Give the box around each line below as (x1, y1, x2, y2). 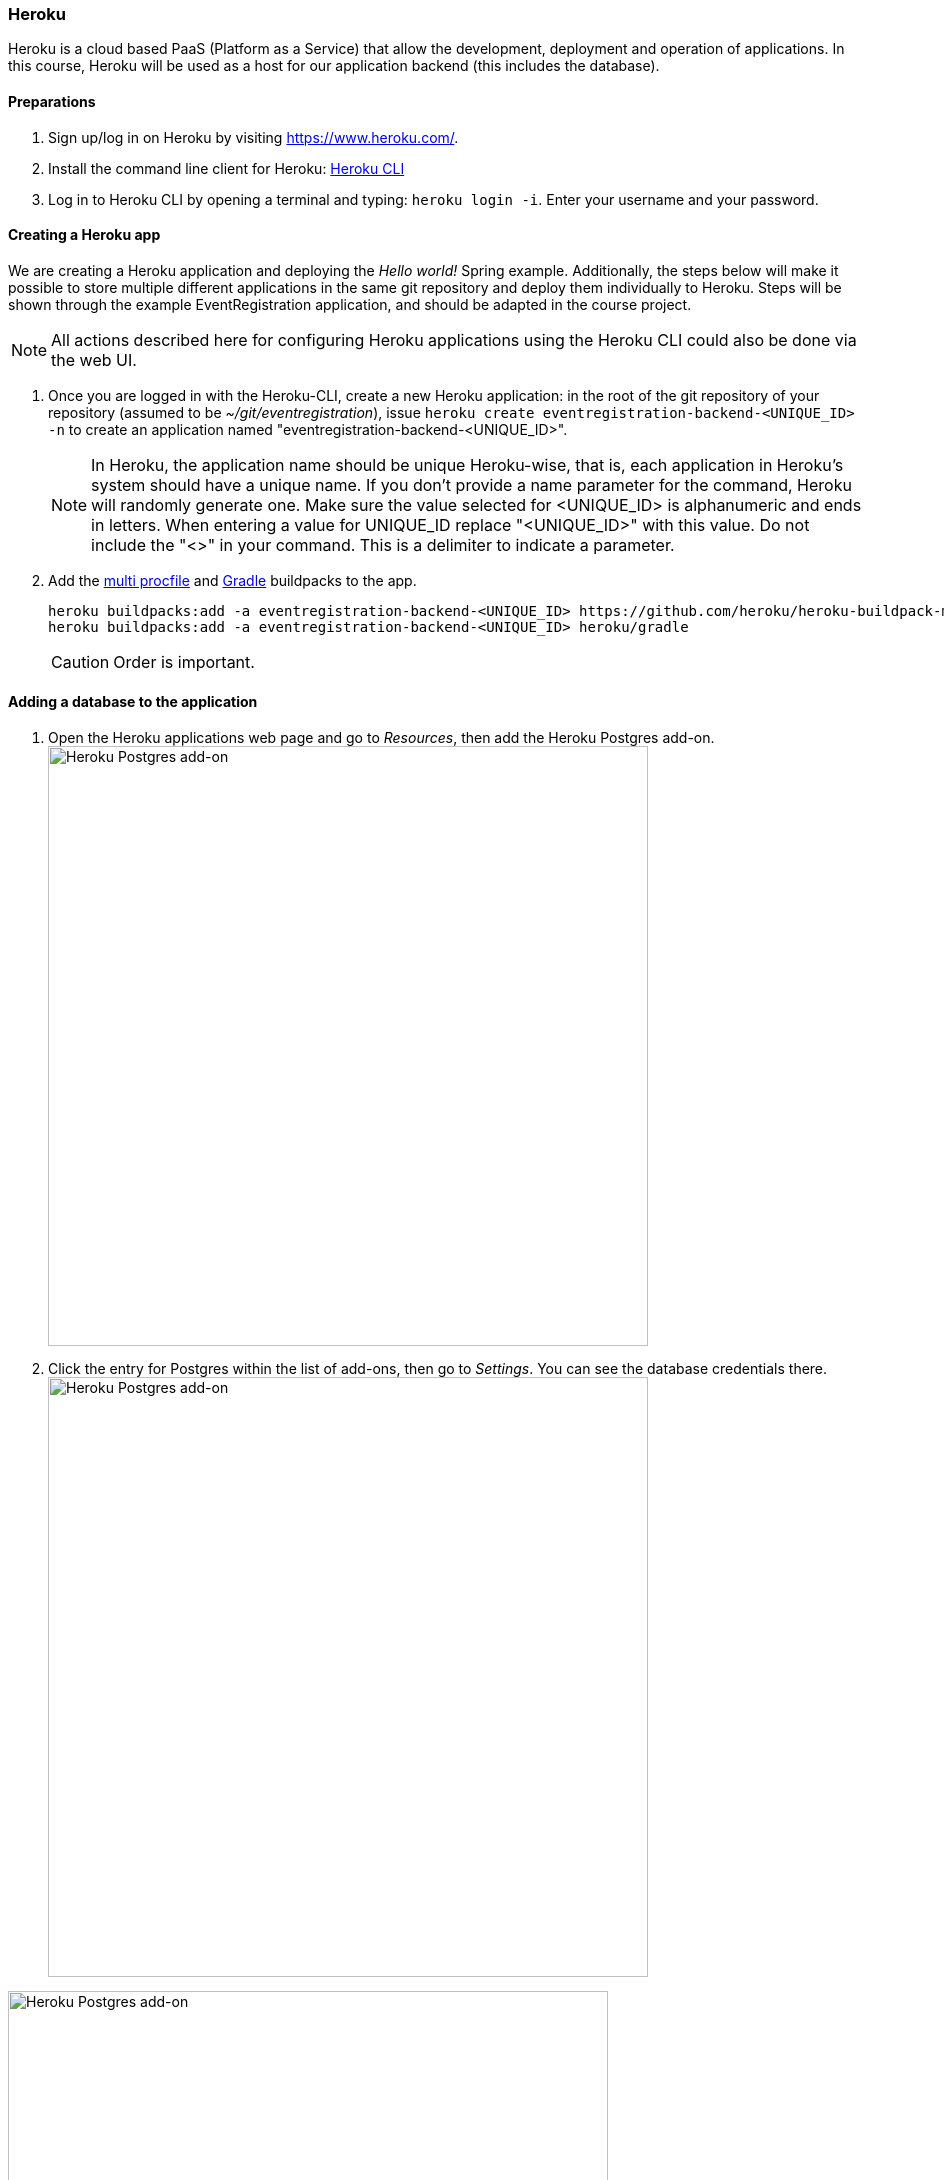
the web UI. (51, 349, 137, 370)
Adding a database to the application (8, 693, 258, 711)
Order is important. (113, 651, 255, 672)
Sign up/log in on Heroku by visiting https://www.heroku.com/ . (48, 128, 459, 146)
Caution (51, 651, 110, 672)
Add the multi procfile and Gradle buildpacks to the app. (48, 571, 417, 589)
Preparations (8, 92, 96, 110)
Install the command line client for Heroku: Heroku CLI (48, 159, 405, 177)
